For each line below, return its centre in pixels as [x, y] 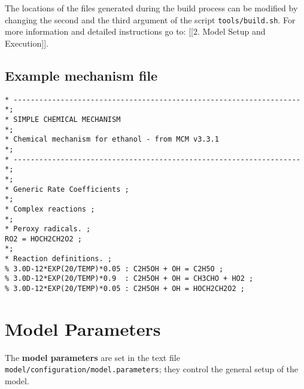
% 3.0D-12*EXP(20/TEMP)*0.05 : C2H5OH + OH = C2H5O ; [114, 269]
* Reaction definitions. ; [58, 259]
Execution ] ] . [27, 43]
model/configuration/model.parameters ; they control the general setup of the [152, 369]
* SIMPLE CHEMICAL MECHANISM [63, 119]
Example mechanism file [81, 75]
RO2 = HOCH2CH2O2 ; [43, 239]
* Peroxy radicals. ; [48, 229]
